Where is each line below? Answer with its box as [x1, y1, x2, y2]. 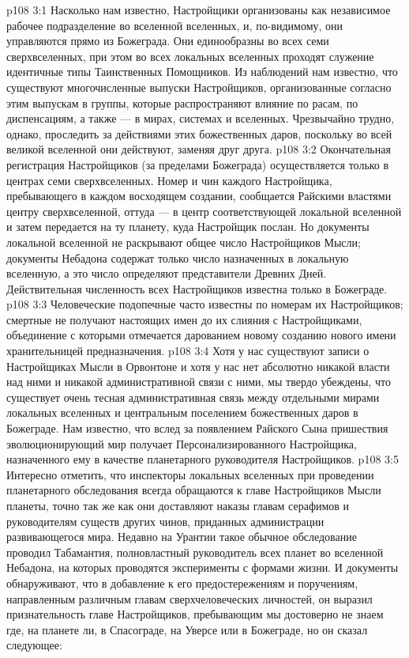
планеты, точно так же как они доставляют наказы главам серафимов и [6, 497, 350, 513]
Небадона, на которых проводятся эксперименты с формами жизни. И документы [6, 559, 399, 576]
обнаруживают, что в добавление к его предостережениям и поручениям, [6, 574, 358, 591]
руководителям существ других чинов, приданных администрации [6, 512, 325, 529]
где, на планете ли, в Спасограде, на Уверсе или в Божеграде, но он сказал [6, 621, 368, 637]
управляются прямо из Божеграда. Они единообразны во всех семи [6, 32, 329, 49]
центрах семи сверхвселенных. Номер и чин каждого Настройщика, [6, 172, 332, 188]
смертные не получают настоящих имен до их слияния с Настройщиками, [6, 311, 362, 327]
